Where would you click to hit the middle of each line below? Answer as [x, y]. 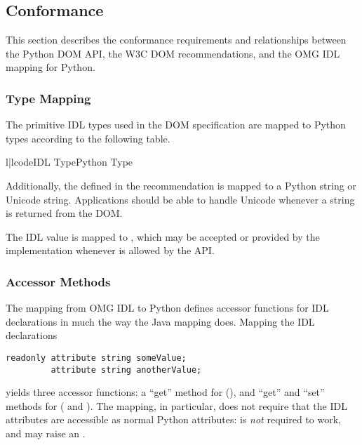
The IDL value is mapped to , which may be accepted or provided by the [163, 236]
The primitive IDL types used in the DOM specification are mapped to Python [176, 125]
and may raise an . [46, 433]
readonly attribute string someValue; [96, 358]
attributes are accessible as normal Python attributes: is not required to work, [173, 419]
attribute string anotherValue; [126, 370]
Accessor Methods [58, 281]
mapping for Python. [51, 67]
